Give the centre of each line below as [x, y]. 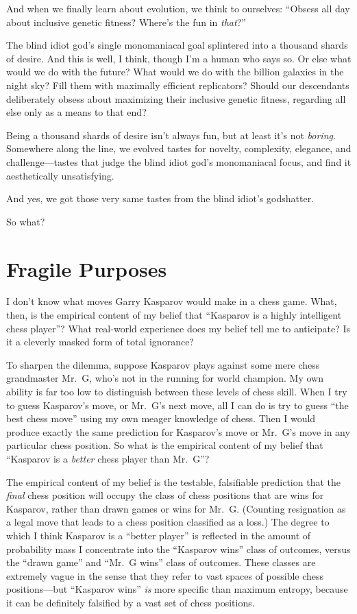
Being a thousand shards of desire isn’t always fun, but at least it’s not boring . [171, 135]
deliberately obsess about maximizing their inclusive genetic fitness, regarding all [176, 98]
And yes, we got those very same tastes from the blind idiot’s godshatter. [160, 198]
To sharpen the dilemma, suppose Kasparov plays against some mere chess [163, 364]
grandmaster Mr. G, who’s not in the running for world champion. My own [165, 378]
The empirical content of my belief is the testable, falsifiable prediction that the [173, 481]
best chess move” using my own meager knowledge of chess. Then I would [161, 418]
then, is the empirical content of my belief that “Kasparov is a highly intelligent [174, 315]
